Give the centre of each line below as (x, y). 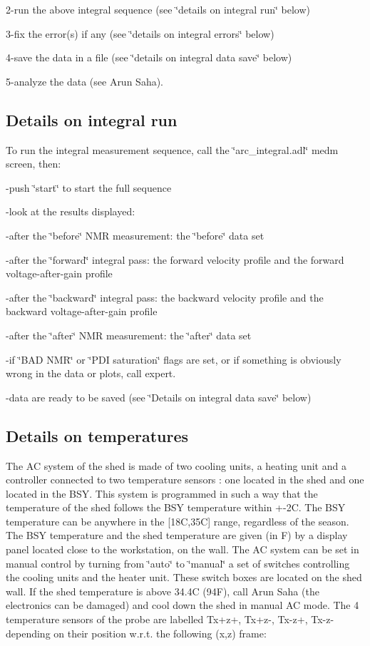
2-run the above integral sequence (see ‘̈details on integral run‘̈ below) (158, 9)
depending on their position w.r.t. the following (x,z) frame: (136, 633)
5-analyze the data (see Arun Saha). (85, 81)
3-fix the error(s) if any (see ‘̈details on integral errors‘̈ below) (140, 33)
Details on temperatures (97, 435)
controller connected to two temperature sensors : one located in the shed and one (185, 480)
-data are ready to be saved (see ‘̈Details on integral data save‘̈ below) (159, 397)
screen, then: (34, 164)
